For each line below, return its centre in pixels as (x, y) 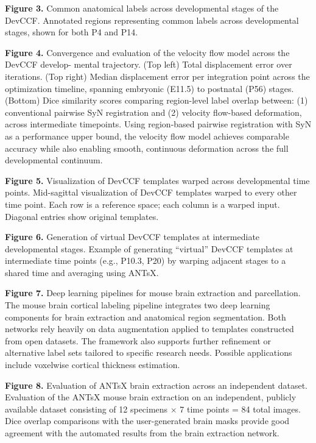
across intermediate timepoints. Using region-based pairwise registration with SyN (158, 124)
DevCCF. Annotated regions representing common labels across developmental (152, 20)
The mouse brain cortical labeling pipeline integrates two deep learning (138, 305)
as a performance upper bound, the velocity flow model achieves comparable (147, 136)
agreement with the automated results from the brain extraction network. (142, 433)
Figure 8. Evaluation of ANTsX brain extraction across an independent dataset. (156, 385)
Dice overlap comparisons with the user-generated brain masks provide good (147, 421)
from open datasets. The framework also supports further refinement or (138, 340)
